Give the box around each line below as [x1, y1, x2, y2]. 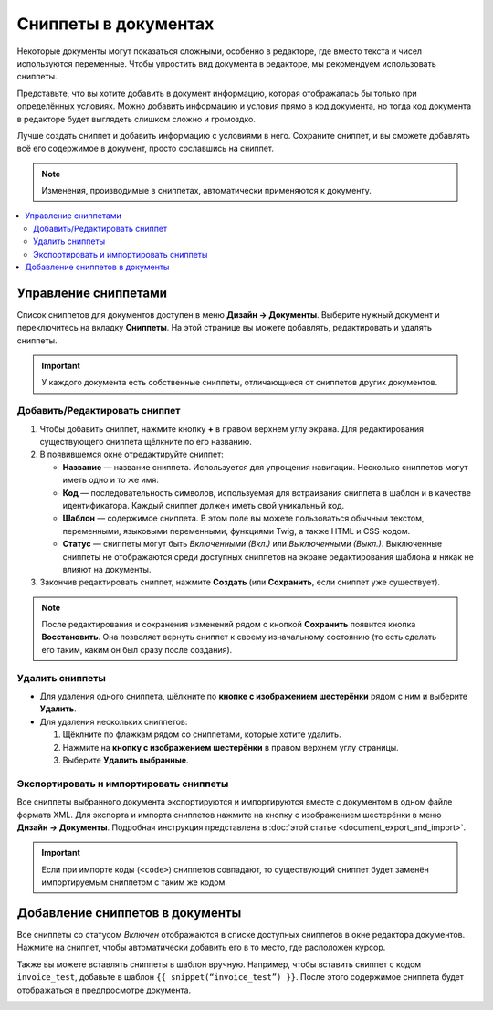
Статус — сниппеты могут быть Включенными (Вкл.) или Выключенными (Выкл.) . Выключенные [62, 539, 443, 550]
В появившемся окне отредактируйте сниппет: [39, 448, 224, 460]
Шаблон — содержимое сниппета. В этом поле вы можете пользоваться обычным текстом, [62, 512, 425, 524]
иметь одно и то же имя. [62, 475, 160, 486]
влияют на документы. [62, 563, 152, 574]
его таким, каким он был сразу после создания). [41, 644, 233, 655]
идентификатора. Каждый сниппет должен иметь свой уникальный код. [62, 500, 345, 510]
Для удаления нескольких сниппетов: [39, 716, 188, 727]
